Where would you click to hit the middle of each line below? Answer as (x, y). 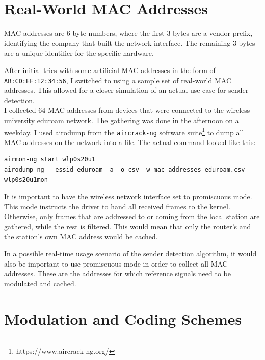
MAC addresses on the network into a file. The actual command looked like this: (130, 142)
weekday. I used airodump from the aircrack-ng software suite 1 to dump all (124, 131)
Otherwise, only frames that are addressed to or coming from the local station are (132, 216)
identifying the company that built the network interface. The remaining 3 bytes (130, 43)
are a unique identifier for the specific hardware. (79, 53)
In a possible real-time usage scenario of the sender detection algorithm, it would (130, 254)
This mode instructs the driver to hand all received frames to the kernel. (117, 206)
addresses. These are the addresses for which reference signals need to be (117, 273)
